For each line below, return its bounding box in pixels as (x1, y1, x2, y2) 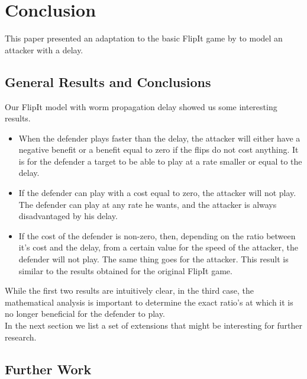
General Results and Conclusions (5, 72, 211, 91)
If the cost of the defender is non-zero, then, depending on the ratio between (18, 229, 296, 242)
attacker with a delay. (5, 43, 83, 56)
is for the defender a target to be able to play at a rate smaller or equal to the (18, 155, 302, 167)
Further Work (5, 359, 92, 378)
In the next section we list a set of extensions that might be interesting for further (5, 319, 303, 332)
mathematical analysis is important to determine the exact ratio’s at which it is (5, 296, 293, 308)
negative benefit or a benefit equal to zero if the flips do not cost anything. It (18, 143, 299, 156)
